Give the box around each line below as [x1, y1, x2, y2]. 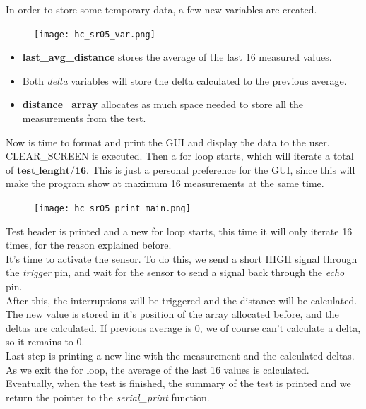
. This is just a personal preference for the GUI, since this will [86, 162, 355, 177]
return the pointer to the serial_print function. [6, 389, 210, 404]
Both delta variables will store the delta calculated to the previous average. [22, 73, 347, 88]
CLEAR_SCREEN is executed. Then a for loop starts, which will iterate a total [6, 148, 354, 163]
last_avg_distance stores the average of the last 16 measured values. [22, 49, 332, 64]
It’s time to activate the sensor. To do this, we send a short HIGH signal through [6, 251, 358, 266]
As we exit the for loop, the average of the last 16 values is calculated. [6, 362, 309, 377]
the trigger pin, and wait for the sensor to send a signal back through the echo [6, 265, 345, 280]
